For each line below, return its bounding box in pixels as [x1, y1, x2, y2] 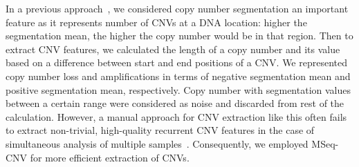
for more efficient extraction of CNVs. [30, 150, 190, 164]
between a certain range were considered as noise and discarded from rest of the [6, 96, 344, 110]
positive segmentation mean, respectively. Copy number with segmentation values [6, 82, 351, 97]
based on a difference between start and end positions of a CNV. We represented [6, 55, 348, 70]
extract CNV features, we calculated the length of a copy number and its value [6, 41, 340, 56]
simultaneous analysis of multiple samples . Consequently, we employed [6, 136, 309, 150]
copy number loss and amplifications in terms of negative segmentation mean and [6, 68, 351, 83]
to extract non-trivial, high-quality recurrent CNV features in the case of [6, 123, 315, 137]
